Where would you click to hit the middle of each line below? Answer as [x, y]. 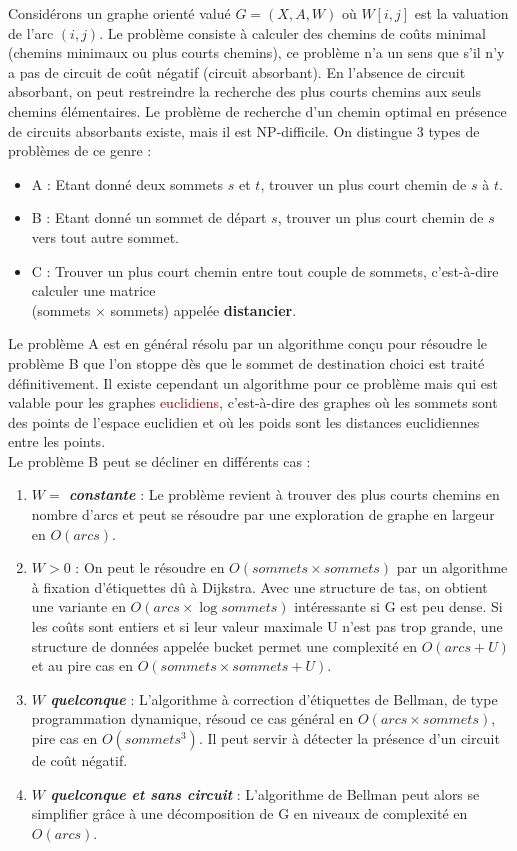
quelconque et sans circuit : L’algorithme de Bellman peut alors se [265, 793]
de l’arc [31, 32]
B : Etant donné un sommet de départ [149, 217]
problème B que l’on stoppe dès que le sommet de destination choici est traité [246, 362]
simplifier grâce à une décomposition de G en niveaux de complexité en [249, 813]
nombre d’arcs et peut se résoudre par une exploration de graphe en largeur [263, 514]
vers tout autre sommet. [105, 236]
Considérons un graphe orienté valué [119, 13]
